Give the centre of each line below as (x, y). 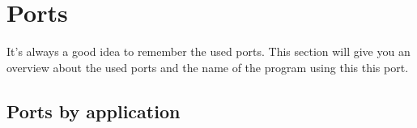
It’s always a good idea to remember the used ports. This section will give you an (208, 51)
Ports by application (94, 111)
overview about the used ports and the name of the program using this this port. (208, 67)
